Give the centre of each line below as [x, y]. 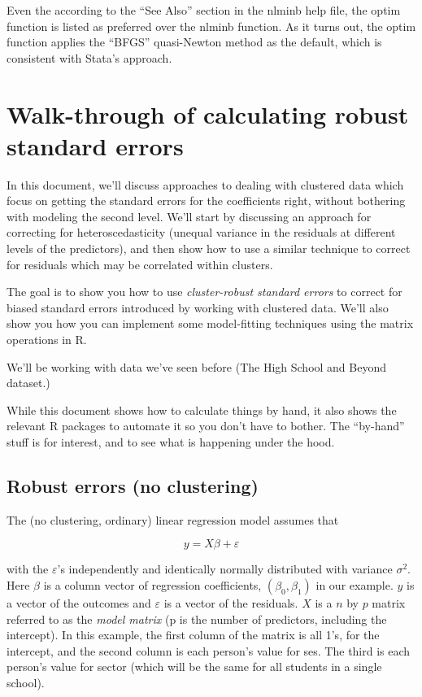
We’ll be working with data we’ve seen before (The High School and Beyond [197, 366]
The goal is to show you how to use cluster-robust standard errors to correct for [204, 292]
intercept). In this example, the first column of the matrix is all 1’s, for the [193, 635]
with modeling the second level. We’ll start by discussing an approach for [189, 216]
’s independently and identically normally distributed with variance [225, 569]
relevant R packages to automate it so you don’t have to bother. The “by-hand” [206, 426]
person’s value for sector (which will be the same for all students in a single [194, 667]
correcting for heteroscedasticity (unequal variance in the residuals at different [201, 232]
